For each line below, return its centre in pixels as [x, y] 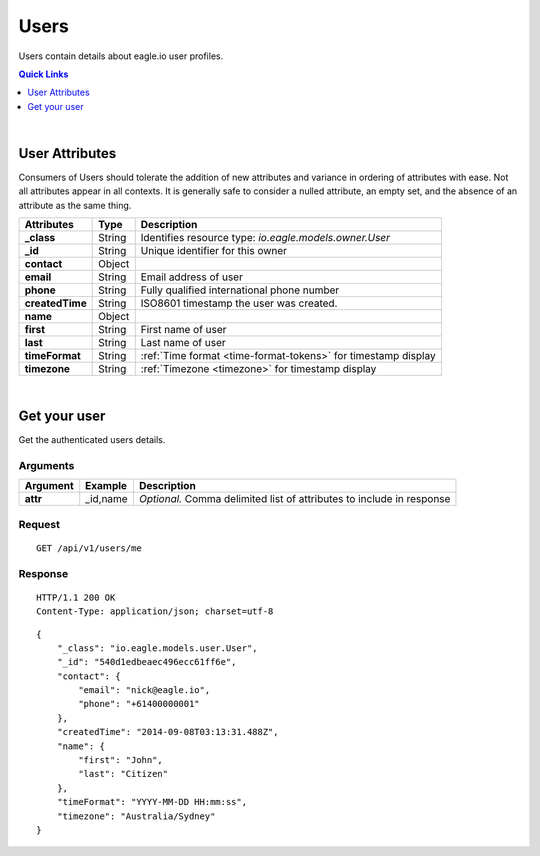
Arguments [46, 465]
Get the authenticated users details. [92, 440]
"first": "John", [121, 760]
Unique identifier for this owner [214, 251]
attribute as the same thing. [75, 205]
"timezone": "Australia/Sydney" [136, 816]
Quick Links [43, 74]
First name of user [183, 330]
